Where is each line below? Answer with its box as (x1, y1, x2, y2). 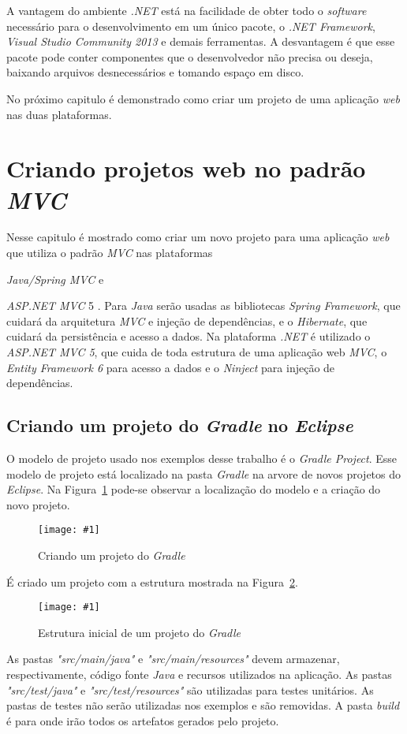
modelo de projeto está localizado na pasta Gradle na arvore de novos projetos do (6, 465, 401, 482)
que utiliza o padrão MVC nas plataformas (6, 244, 213, 261)
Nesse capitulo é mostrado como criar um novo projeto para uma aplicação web (6, 229, 390, 245)
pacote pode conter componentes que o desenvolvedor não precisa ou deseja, (6, 48, 373, 65)
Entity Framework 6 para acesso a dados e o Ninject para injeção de (6, 359, 335, 375)
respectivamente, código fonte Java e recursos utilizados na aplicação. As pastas (6, 666, 392, 683)
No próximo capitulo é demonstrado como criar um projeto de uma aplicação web (6, 90, 400, 106)
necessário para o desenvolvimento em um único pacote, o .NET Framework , (6, 17, 375, 34)
